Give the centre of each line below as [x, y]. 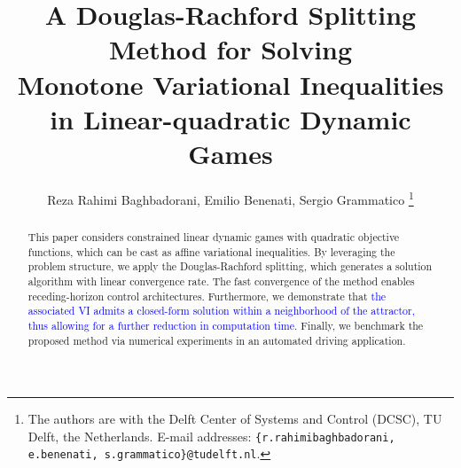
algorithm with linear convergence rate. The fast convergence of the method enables [221, 281]
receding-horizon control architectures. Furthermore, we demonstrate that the [207, 296]
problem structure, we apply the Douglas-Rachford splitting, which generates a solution [230, 266]
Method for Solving [230, 49]
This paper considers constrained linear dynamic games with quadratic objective [214, 236]
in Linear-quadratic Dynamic [230, 118]
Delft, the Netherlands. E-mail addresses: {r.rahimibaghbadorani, [211, 436]
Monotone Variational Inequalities [230, 84]
